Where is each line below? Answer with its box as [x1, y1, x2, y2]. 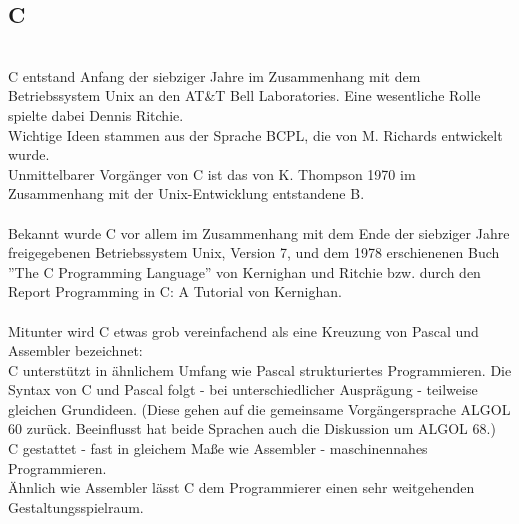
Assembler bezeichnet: [8, 340, 143, 361]
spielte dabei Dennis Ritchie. [8, 104, 184, 125]
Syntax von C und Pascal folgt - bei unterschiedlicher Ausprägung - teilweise [8, 379, 478, 400]
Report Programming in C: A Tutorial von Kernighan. [8, 281, 342, 302]
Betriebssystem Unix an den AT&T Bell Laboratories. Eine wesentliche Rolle [8, 85, 481, 106]
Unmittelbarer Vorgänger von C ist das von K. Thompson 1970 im [8, 163, 416, 184]
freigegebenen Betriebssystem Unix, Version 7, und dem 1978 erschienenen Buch [8, 242, 500, 263]
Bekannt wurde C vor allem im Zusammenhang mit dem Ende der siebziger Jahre [8, 222, 510, 243]
